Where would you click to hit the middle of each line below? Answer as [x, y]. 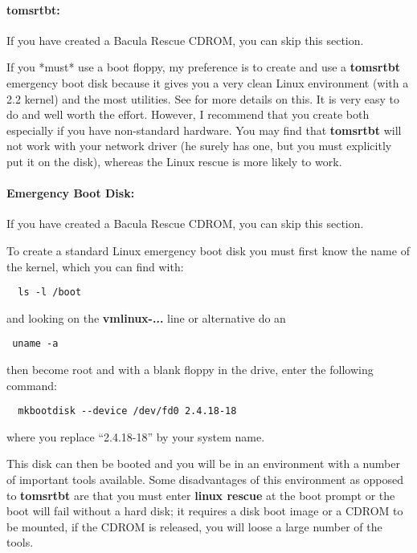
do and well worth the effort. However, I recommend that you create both [188, 114]
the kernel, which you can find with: [95, 266]
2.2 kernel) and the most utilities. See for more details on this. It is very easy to [203, 98]
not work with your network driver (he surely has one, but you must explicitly [199, 146]
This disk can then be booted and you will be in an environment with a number [203, 464]
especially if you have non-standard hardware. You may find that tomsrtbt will [204, 130]
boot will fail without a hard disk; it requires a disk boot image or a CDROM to [205, 511]
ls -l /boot [50, 293]
